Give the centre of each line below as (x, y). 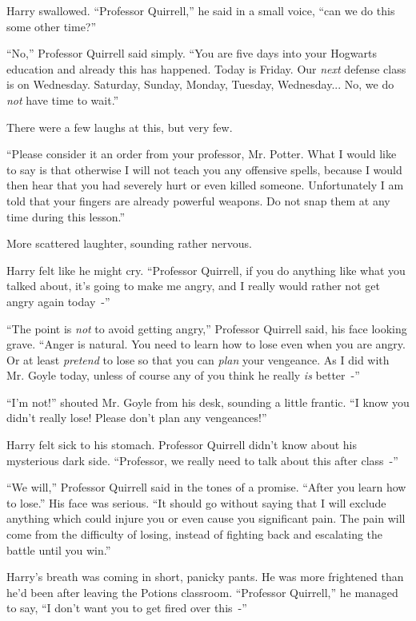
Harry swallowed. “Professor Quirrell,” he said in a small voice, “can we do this (201, 10)
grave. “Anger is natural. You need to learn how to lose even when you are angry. (206, 344)
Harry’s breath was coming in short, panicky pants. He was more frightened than (205, 577)
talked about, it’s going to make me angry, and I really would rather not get (193, 286)
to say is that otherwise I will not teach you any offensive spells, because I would (204, 169)
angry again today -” (58, 301)
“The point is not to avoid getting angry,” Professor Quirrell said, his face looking (207, 328)
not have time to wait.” (63, 100)
